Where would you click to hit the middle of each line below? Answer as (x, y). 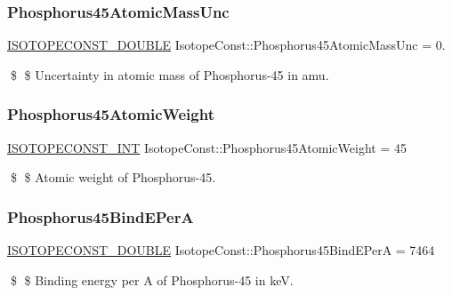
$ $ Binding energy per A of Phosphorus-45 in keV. (152, 279)
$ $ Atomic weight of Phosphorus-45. (113, 177)
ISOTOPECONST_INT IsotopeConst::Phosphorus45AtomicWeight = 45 (207, 147)
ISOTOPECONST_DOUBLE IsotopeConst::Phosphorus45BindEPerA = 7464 (221, 250)
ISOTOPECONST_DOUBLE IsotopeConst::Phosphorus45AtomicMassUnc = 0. (226, 45)
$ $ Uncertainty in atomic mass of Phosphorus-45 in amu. (169, 74)
